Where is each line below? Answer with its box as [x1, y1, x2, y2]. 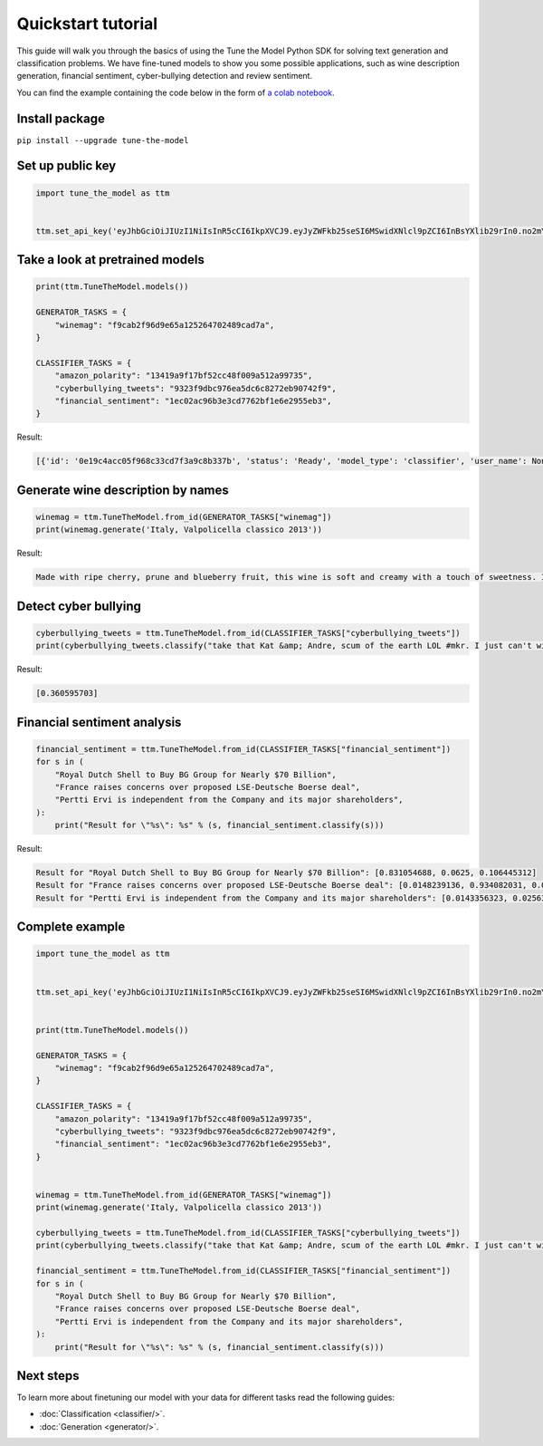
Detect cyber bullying [16, 598, 142, 613]
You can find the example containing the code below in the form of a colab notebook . [16, 87, 335, 98]
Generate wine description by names [16, 482, 230, 497]
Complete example [16, 920, 126, 935]
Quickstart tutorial [16, 14, 158, 34]
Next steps [16, 1368, 80, 1383]
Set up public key [16, 159, 117, 174]
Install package [16, 111, 106, 126]
